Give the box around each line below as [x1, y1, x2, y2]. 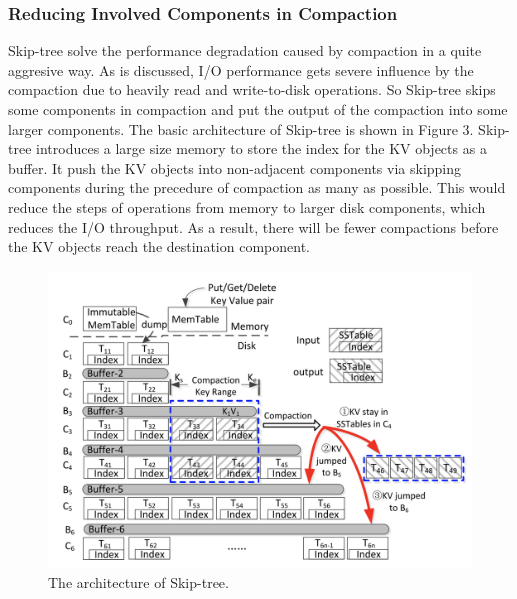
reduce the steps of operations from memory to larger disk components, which [8, 196, 486, 217]
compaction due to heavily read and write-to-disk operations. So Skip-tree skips [8, 79, 496, 100]
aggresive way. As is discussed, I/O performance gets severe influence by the [8, 59, 474, 80]
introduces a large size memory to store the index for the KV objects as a [36, 138, 487, 159]
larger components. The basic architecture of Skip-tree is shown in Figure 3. [8, 118, 474, 139]
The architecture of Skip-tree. [48, 572, 229, 593]
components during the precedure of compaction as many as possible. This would [8, 177, 506, 198]
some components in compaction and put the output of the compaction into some [8, 99, 508, 119]
